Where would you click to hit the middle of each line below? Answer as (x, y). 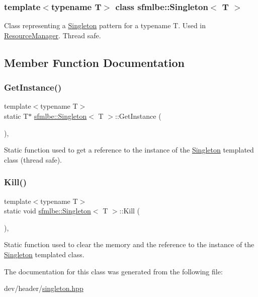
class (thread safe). (33, 159)
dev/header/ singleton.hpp (44, 288)
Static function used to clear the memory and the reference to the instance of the (129, 244)
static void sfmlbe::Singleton (48, 211)
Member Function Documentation (95, 62)
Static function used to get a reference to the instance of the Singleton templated (129, 150)
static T (16, 116)
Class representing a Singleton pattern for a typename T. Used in (105, 25)
